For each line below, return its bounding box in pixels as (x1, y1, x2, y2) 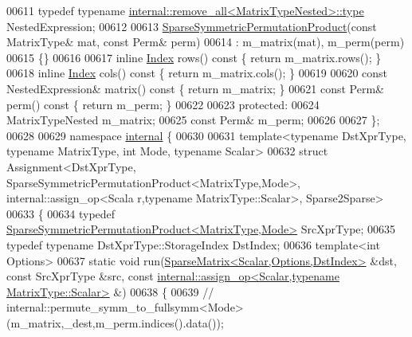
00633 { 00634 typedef (6, 205, 116, 221)
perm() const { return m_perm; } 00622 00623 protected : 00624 (6, 96, 320, 112)
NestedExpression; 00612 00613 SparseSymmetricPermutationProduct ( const (6, 18, 377, 34)
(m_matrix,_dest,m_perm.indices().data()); (6, 314, 224, 331)
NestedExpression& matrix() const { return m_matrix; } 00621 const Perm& (6, 80, 384, 96)
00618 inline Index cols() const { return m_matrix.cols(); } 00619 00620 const (6, 65, 388, 81)
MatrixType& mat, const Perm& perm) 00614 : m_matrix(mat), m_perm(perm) (6, 33, 405, 50)
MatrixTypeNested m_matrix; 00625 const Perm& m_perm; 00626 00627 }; (6, 112, 380, 128)
